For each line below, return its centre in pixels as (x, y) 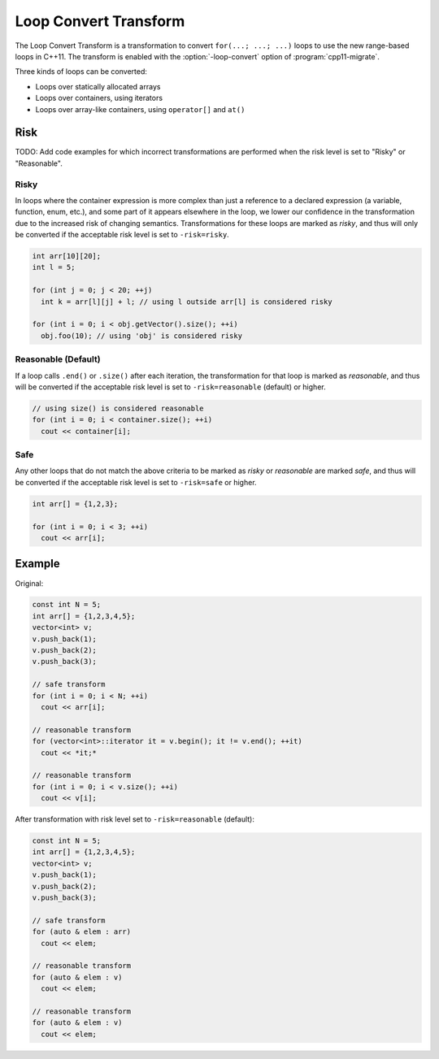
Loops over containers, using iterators (99, 98)
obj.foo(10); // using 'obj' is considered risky (142, 336)
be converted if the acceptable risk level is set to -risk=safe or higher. (136, 482)
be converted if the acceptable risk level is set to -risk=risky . (122, 235)
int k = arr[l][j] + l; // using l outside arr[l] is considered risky (187, 302)
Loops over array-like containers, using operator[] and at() (140, 109)
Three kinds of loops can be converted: (81, 72)
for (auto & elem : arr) (82, 932)
